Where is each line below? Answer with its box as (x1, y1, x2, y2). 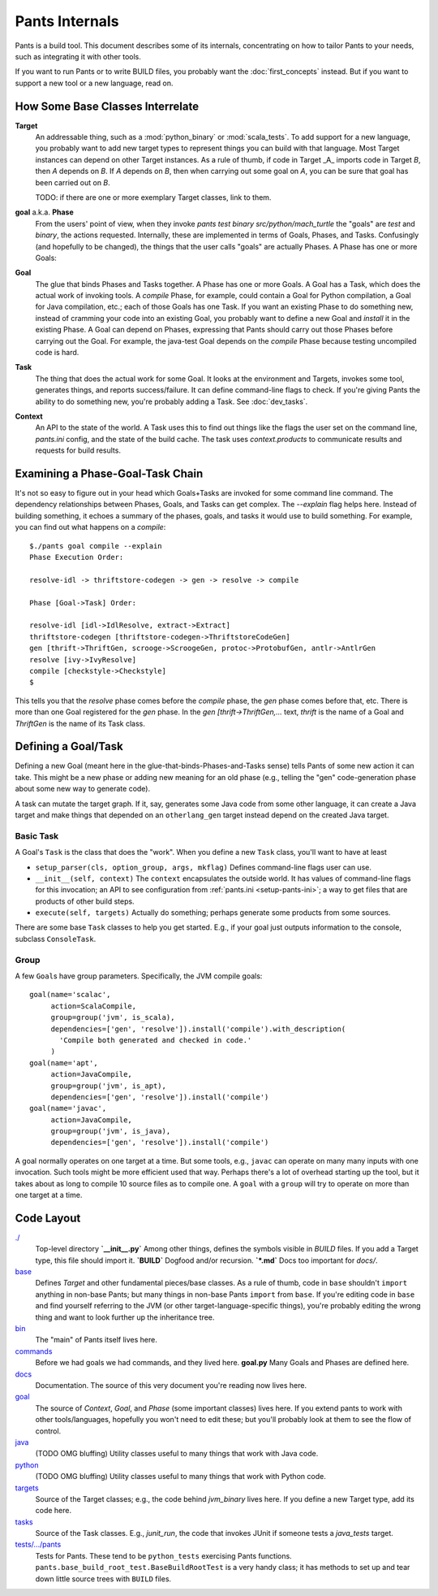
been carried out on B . (35, 177, 111, 187)
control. (35, 1426, 62, 1436)
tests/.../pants (15, 1540, 62, 1550)
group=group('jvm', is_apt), (50, 1081, 166, 1091)
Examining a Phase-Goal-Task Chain (15, 466, 204, 480)
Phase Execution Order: (29, 553, 124, 562)
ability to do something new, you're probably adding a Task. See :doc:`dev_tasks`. (35, 397, 308, 406)
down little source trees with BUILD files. (35, 1573, 172, 1584)
